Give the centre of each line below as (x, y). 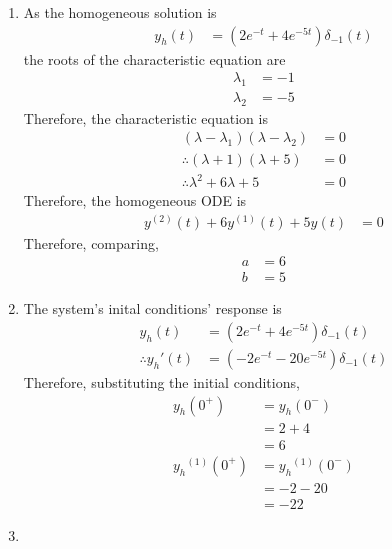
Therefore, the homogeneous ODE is (135, 200)
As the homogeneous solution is (120, 12)
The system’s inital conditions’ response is (152, 308)
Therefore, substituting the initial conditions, (161, 382)
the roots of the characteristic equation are (154, 58)
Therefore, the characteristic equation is (145, 117)
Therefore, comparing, (91, 242)
